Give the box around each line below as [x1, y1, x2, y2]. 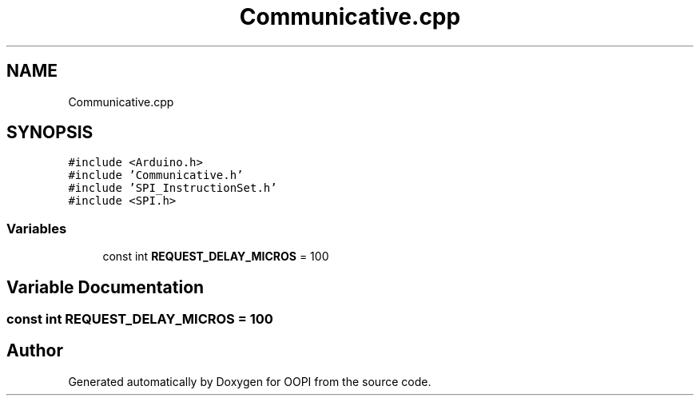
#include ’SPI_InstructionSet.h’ [68, 181, 277, 195]
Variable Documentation [6, 277, 205, 297]
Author [6, 340, 63, 361]
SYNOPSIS [6, 122, 93, 143]
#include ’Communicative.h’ [68, 169, 244, 182]
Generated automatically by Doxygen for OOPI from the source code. [68, 374, 432, 388]
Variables [6, 220, 67, 237]
